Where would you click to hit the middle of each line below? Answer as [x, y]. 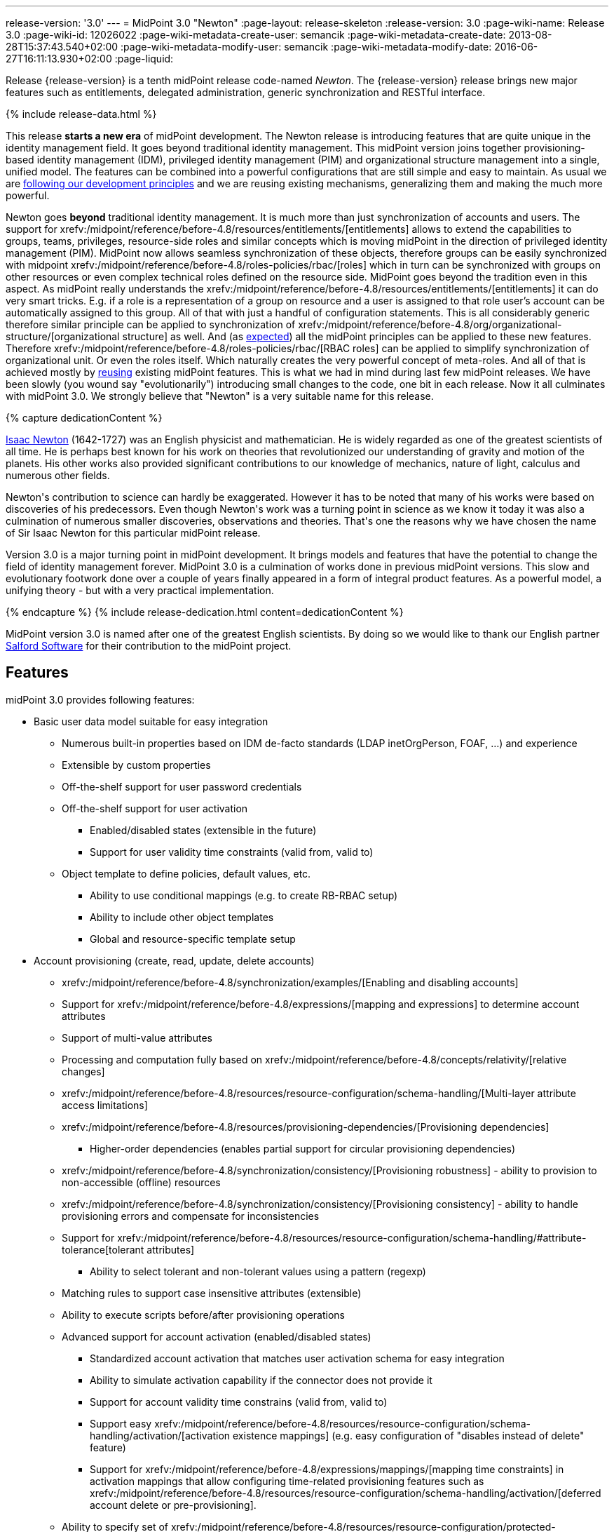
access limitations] [105, 1105]
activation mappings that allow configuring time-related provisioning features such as [287, 1481]
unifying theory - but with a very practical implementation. [140, 590]
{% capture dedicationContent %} [84, 418]
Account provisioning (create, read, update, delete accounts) [174, 960]
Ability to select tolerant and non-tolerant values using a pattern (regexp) [258, 1271]
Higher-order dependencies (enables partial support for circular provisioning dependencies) [303, 1148]
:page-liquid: [144, 59]
